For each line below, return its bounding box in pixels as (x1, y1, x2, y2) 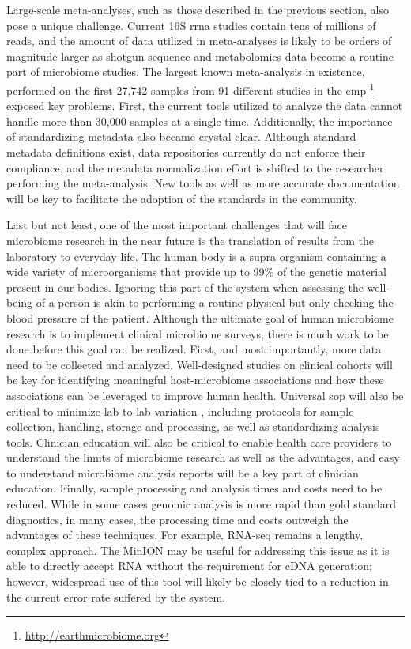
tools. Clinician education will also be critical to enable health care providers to (6, 433, 392, 450)
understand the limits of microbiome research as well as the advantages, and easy (6, 449, 400, 466)
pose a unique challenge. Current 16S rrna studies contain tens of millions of (6, 17, 376, 33)
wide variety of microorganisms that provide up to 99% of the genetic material (6, 263, 386, 280)
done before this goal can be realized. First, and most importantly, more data (6, 341, 382, 357)
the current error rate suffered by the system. (6, 588, 225, 605)
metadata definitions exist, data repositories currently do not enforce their (6, 144, 366, 160)
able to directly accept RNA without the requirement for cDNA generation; (6, 557, 372, 574)
